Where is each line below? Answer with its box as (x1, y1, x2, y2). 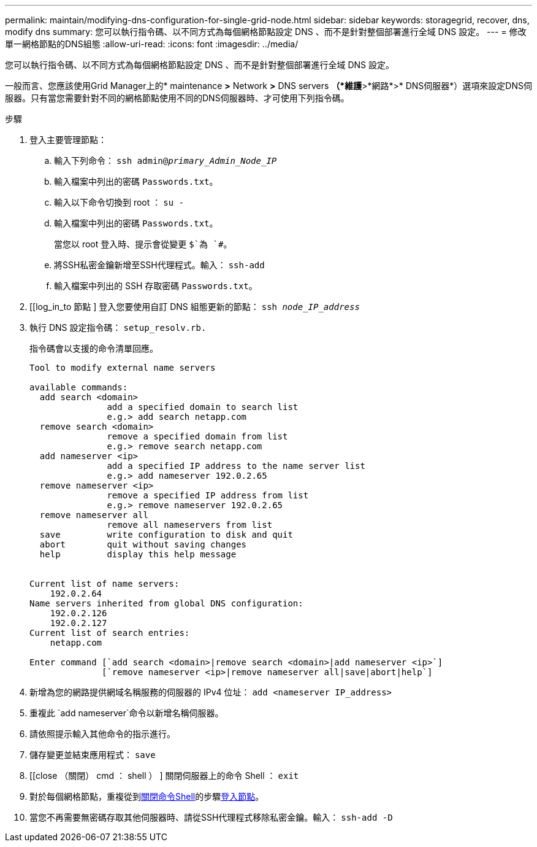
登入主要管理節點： (29, 134, 107, 145)
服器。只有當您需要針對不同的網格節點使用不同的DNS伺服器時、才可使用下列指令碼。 (5, 93, 349, 103)
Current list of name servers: (29, 579, 180, 589)
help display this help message (39, 549, 237, 559)
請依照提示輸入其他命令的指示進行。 (29, 729, 175, 739)
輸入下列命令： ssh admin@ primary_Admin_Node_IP (54, 155, 277, 166)
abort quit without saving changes (39, 540, 247, 549)
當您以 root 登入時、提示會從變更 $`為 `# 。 (54, 239, 232, 249)
